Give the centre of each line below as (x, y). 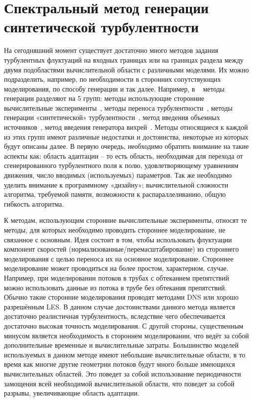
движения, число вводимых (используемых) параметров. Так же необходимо (118, 175)
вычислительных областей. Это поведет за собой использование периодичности (123, 373)
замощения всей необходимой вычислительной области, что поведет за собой (119, 383)
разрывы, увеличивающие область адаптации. (72, 393)
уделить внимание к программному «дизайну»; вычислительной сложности (116, 184)
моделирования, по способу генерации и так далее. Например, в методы (114, 88)
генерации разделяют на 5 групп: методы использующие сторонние (104, 98)
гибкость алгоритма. (34, 203)
